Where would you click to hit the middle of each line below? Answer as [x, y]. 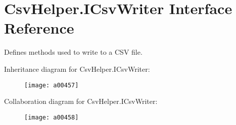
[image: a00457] [52, 85]
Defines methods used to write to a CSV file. [73, 52]
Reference [39, 28]
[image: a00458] [52, 117]
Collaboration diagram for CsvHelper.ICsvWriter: [81, 101]
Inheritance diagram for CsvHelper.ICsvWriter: [77, 69]
